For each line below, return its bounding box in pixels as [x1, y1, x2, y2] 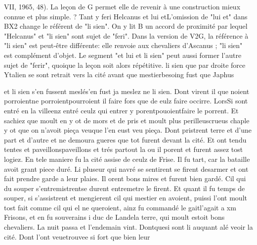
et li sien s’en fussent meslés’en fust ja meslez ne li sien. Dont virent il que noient [4, 86, 250, 96]
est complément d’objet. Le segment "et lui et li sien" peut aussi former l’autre [4, 49, 242, 60]
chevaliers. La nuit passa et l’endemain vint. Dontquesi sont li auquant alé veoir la [4, 222, 253, 232]
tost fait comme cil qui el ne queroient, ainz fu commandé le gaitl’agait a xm [4, 202, 236, 212]
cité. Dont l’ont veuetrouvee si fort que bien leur [4, 231, 150, 242]
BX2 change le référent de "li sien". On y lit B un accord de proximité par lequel [4, 21, 248, 31]
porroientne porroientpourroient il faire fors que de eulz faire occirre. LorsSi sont [4, 96, 248, 106]
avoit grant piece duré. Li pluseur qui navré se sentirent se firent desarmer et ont [4, 163, 249, 174]
